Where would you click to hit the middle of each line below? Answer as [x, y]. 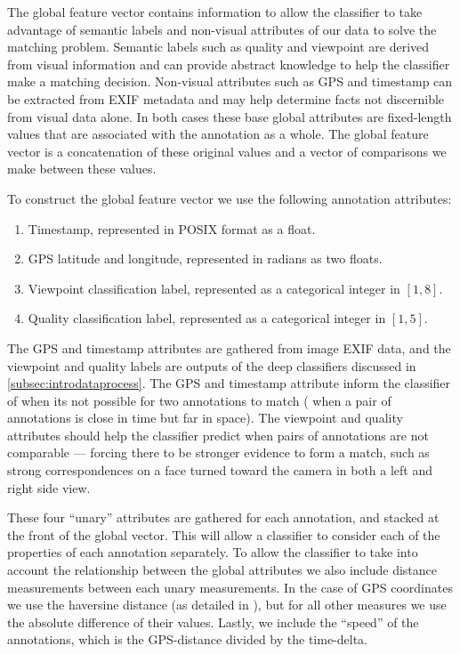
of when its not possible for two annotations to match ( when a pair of [199, 400]
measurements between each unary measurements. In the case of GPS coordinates [230, 587]
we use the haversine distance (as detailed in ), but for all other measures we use [227, 605]
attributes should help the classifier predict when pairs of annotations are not [218, 435]
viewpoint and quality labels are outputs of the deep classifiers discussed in [212, 365]
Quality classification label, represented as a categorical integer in [207, 318]
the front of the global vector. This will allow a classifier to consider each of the [224, 534]
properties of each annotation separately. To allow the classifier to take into [213, 552]
